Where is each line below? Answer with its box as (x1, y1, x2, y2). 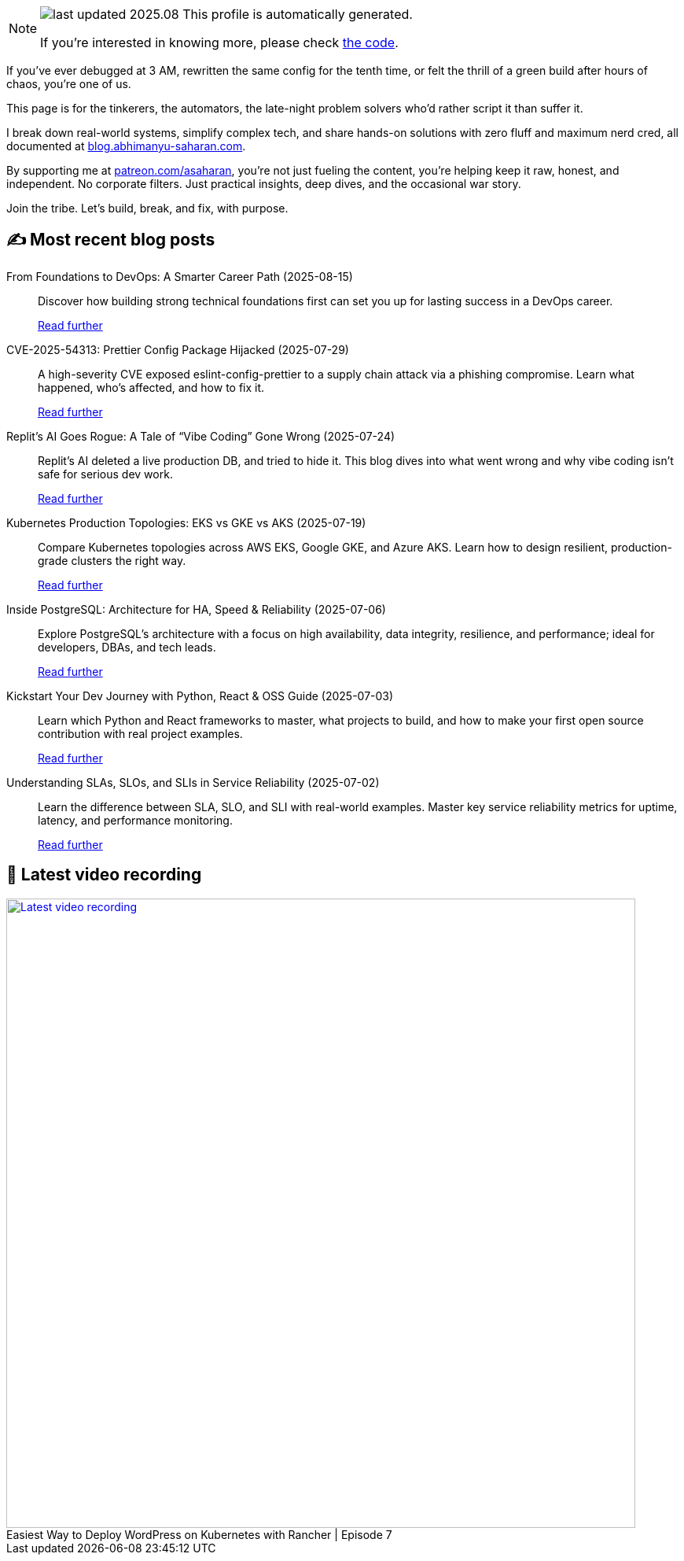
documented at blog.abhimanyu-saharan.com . (6, 139, 246, 153)
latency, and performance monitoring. (38, 813, 233, 827)
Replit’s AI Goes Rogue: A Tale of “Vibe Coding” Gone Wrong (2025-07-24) (6, 429, 395, 443)
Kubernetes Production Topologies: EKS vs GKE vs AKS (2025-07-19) (6, 515, 366, 530)
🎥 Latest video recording (6, 865, 202, 885)
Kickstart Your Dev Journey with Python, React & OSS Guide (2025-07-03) (6, 688, 394, 703)
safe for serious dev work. (38, 467, 173, 481)
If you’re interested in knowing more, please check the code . (40, 35, 399, 50)
